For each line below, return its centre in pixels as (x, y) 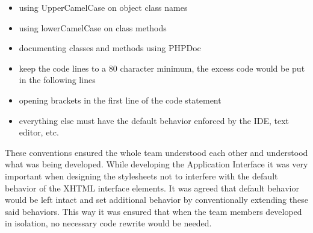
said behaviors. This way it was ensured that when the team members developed (153, 211)
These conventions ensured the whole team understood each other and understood (156, 152)
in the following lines (57, 80)
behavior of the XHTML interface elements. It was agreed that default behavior (152, 188)
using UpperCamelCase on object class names (103, 7)
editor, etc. (39, 132)
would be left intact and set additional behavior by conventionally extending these (156, 200)
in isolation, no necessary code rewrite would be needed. (108, 223)
